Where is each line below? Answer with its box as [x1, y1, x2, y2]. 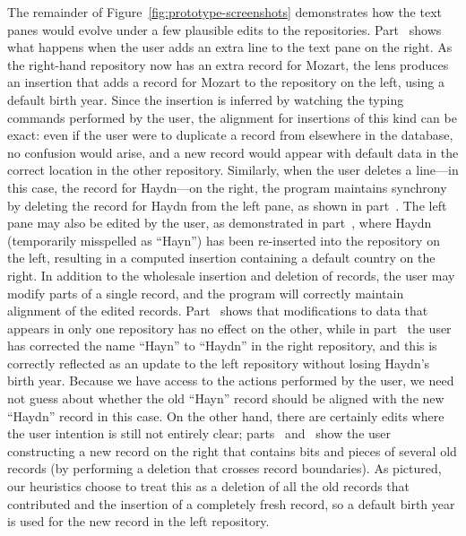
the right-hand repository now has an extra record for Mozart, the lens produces [7, 55, 449, 73]
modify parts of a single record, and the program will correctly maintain [7, 283, 404, 302]
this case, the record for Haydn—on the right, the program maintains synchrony [7, 177, 447, 196]
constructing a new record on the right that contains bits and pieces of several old [7, 441, 457, 460]
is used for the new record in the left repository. [7, 512, 270, 531]
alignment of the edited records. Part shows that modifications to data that [7, 301, 428, 320]
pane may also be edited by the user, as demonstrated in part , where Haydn [7, 213, 432, 232]
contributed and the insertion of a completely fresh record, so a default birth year [7, 494, 455, 513]
